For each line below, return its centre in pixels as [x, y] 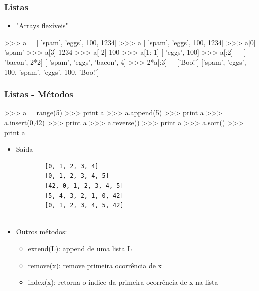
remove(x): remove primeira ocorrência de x [95, 265]
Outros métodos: [41, 232]
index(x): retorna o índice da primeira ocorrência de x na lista [123, 282]
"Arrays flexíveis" [42, 25]
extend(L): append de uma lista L [80, 248]
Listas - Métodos [39, 94]
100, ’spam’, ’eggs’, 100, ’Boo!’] [52, 71]
